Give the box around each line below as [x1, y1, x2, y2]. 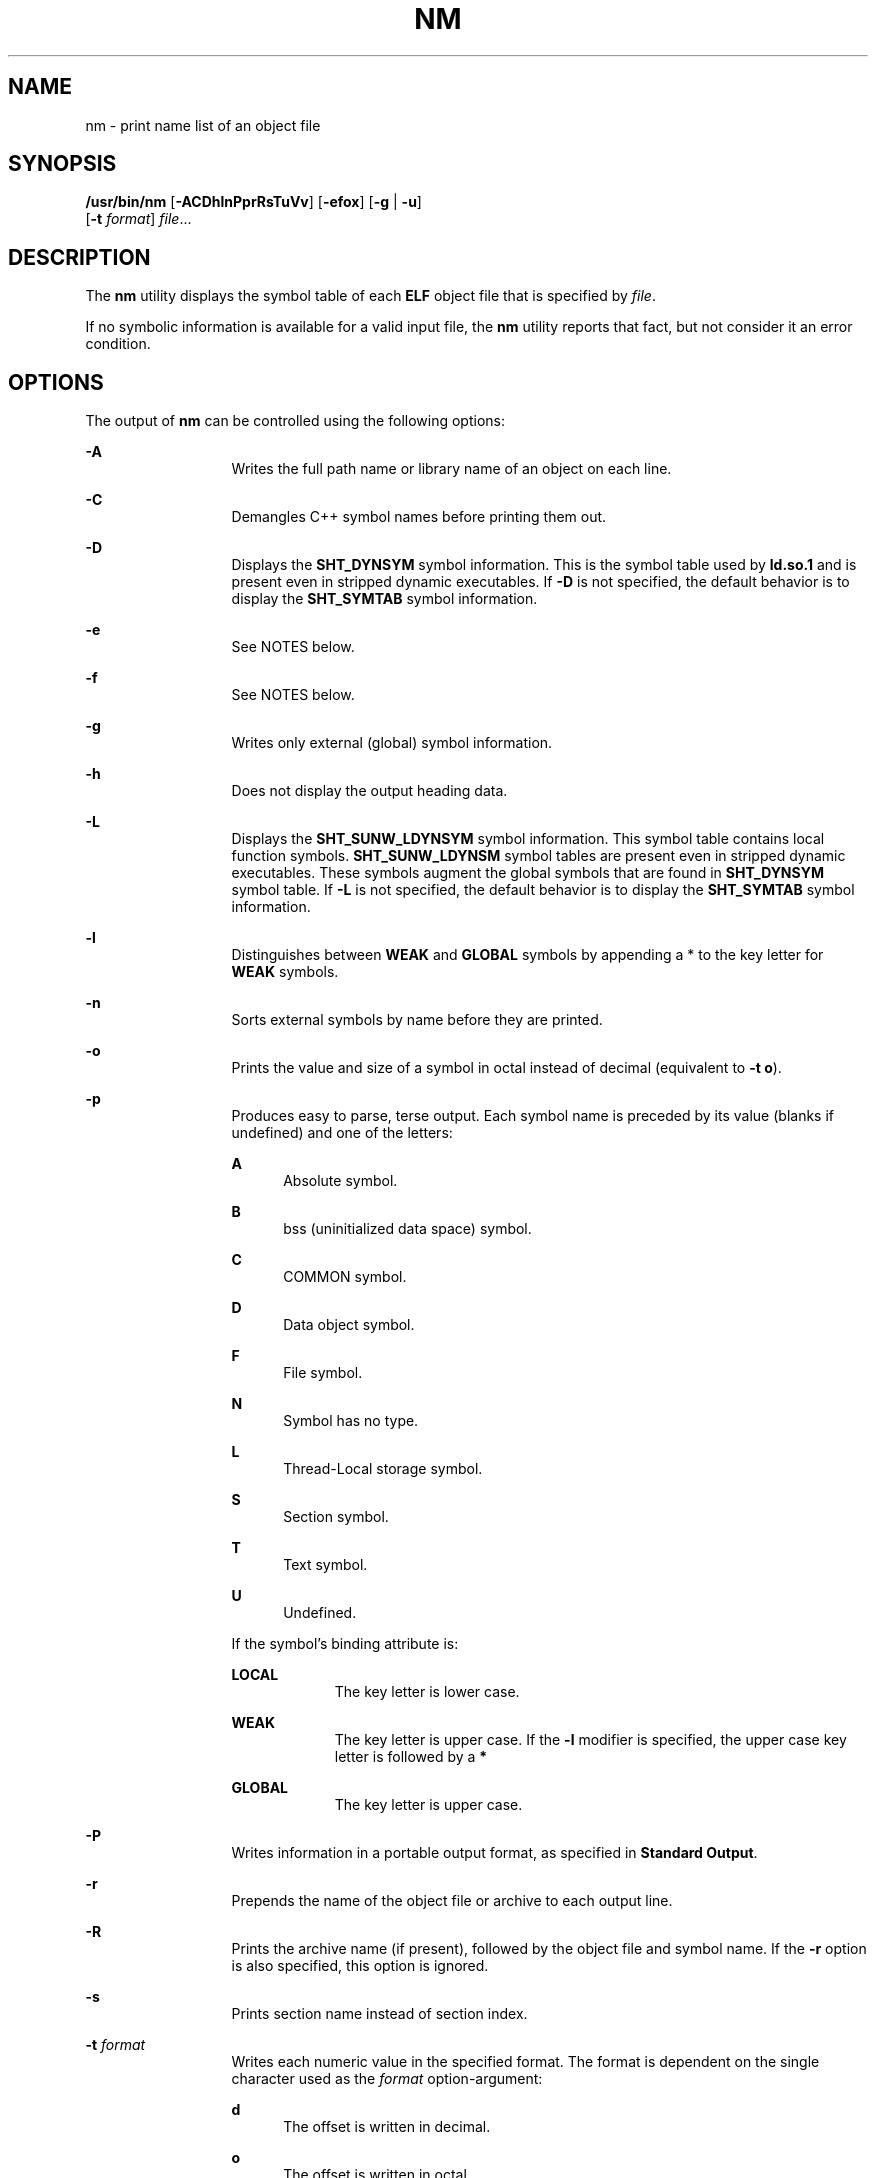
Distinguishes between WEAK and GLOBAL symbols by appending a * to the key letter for [231, 946, 824, 964]
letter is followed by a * [334, 1748, 488, 1766]
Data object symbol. [283, 1316, 415, 1334]
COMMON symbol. [283, 1268, 407, 1286]
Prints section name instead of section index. [231, 2005, 528, 2023]
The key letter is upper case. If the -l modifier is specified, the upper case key [334, 1731, 847, 1749]
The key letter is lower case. [334, 1683, 520, 1701]
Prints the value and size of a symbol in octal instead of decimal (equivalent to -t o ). [231, 1059, 782, 1077]
